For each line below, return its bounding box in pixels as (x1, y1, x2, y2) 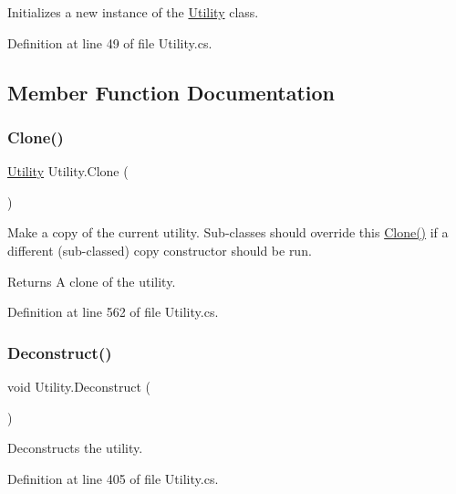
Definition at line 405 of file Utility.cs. (7, 468, 219, 488)
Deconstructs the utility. (7, 438, 143, 457)
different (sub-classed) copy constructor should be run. (7, 240, 312, 259)
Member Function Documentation (7, 78, 336, 106)
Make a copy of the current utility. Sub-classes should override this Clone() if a (7, 223, 449, 242)
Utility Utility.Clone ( (7, 162, 129, 181)
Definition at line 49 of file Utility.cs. (7, 33, 212, 52)
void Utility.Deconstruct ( (7, 376, 151, 395)
